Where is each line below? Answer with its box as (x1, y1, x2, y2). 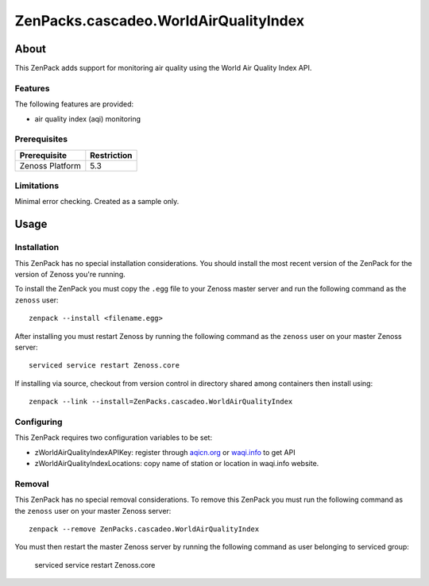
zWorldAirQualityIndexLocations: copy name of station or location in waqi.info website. (34, 459, 319, 468)
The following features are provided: (14, 99, 134, 109)
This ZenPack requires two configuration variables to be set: (14, 433, 213, 442)
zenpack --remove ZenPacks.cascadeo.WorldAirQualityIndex (29, 525, 260, 534)
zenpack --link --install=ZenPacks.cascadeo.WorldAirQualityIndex (29, 397, 293, 407)
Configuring (14, 416, 63, 427)
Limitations (14, 180, 60, 191)
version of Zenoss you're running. (14, 270, 126, 280)
